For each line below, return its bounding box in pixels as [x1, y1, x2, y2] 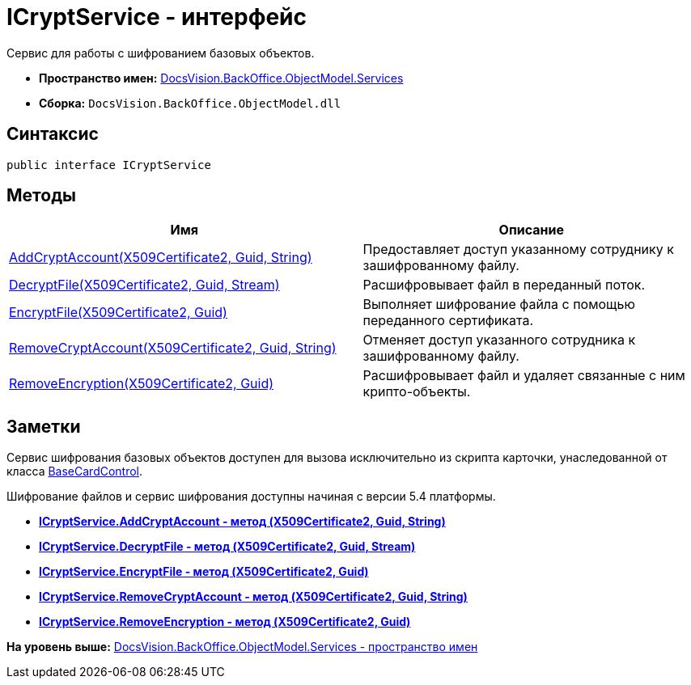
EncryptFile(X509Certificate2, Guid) [9, 304, 227, 321]
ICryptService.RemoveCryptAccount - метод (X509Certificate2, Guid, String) [39, 590, 468, 604]
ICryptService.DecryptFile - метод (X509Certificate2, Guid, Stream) [39, 539, 416, 554]
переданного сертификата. [362, 312, 533, 329]
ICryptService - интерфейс [6, 3, 307, 31]
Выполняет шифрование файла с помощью [362, 296, 635, 313]
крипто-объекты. [362, 383, 471, 400]
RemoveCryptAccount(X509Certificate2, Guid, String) [9, 340, 337, 357]
